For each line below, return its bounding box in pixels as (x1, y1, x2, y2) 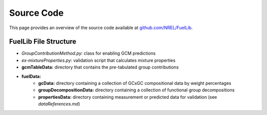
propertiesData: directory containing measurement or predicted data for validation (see (38, 94, 217, 100)
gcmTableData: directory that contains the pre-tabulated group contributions (21, 64, 179, 70)
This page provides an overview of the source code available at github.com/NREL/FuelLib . (9, 25, 193, 31)
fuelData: (21, 73, 42, 79)
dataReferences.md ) (38, 101, 80, 107)
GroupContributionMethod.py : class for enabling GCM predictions (21, 50, 156, 56)
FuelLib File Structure (9, 38, 77, 46)
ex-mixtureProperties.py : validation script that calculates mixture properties (21, 57, 176, 63)
